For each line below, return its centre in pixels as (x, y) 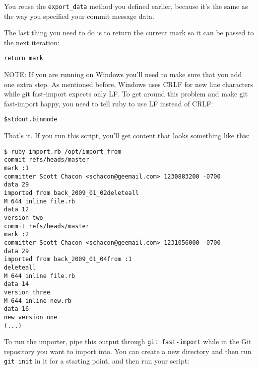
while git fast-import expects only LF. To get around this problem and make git (126, 94)
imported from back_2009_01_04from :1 (68, 259)
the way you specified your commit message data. (79, 16)
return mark (24, 58)
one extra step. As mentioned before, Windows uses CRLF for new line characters (129, 84)
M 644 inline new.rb (38, 301)
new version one (31, 317)
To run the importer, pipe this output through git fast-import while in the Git (128, 341)
